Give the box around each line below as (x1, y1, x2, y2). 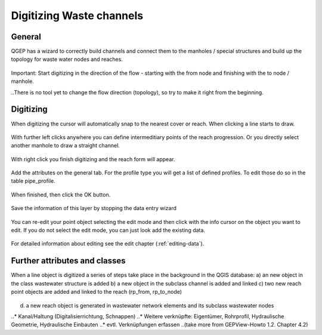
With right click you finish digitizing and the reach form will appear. (11, 155, 175, 162)
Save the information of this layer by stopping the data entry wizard (11, 205, 177, 212)
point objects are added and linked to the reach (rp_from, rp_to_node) (11, 288, 182, 296)
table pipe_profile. (11, 177, 56, 185)
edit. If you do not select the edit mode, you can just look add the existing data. (11, 227, 206, 234)
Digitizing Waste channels (11, 9, 143, 22)
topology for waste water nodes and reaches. (11, 56, 123, 63)
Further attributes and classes (11, 256, 126, 266)
